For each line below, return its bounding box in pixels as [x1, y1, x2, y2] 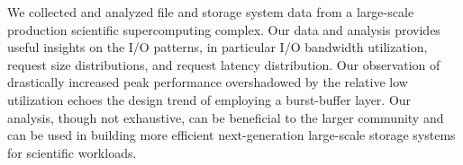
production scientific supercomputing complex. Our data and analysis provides [7, 20, 440, 39]
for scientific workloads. [7, 143, 137, 161]
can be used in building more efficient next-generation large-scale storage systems [7, 126, 456, 144]
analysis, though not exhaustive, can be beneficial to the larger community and [7, 108, 444, 126]
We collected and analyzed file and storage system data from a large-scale [7, 3, 414, 21]
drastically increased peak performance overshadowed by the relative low [7, 73, 408, 91]
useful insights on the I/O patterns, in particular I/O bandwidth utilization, [7, 38, 428, 56]
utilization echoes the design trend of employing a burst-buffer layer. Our [7, 90, 412, 109]
